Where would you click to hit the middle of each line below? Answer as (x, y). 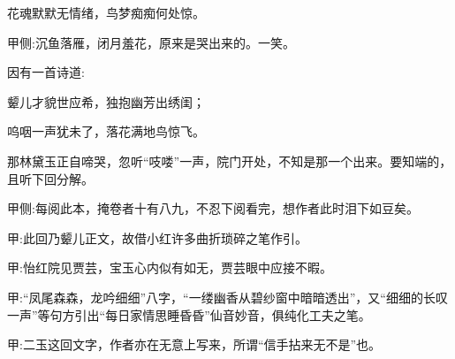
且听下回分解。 (50, 178)
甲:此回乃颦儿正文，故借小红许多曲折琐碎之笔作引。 (157, 237)
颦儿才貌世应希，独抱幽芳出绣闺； (106, 101)
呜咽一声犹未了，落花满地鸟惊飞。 (106, 131)
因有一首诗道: (46, 72)
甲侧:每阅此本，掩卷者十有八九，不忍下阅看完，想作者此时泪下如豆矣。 (213, 208)
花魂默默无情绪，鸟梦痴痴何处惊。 (106, 12)
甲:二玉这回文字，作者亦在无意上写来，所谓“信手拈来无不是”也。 (194, 344)
